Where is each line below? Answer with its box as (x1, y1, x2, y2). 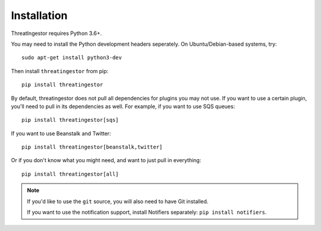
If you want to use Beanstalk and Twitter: (11, 129, 111, 137)
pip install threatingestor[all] (21, 170, 119, 178)
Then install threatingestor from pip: (11, 67, 109, 74)
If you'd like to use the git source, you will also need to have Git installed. (27, 198, 209, 205)
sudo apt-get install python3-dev (21, 54, 122, 61)
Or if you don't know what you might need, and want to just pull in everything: (11, 157, 202, 164)
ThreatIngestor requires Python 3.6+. (11, 30, 102, 37)
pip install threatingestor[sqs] (21, 116, 119, 124)
